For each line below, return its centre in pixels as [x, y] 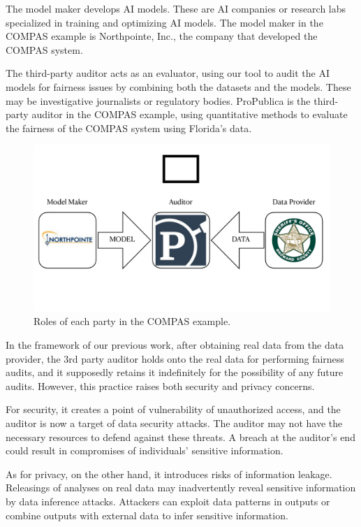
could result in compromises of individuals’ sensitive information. [145, 450]
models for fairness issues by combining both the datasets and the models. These [178, 86]
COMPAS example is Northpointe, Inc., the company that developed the [162, 36]
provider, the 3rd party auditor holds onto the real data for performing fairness [175, 358]
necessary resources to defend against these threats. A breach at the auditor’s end [180, 436]
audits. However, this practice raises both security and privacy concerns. [160, 385]
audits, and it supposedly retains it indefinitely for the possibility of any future [175, 372]
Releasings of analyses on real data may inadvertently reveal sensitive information [181, 488]
